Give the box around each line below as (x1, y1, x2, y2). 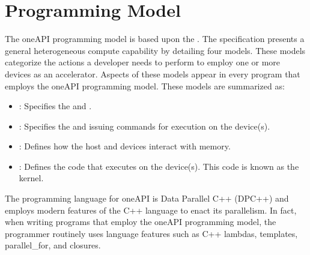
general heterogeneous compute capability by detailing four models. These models (5, 44, 306, 56)
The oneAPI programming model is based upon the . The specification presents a (5, 32, 305, 45)
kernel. (19, 172, 44, 184)
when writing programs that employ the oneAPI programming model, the (5, 215, 276, 228)
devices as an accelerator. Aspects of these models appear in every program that (5, 67, 300, 80)
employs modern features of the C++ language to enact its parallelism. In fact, (5, 203, 297, 216)
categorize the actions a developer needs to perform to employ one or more (5, 56, 281, 68)
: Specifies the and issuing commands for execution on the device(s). (19, 119, 270, 132)
